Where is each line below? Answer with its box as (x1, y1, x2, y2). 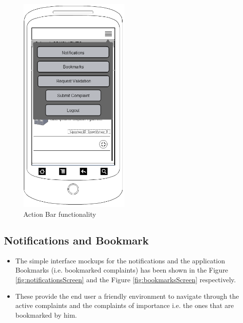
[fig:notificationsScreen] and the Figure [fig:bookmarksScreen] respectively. (15, 275, 236, 285)
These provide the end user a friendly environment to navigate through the (15, 291, 239, 301)
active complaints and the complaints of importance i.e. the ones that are (15, 300, 234, 310)
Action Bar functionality (23, 209, 96, 219)
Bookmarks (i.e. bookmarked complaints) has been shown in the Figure (15, 265, 228, 275)
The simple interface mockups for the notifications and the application (15, 255, 226, 265)
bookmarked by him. (15, 309, 77, 320)
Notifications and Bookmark (4, 233, 149, 248)
